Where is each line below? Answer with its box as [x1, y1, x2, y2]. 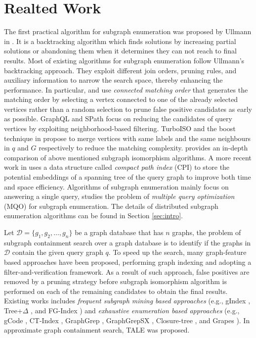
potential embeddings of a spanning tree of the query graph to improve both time [4, 172, 251, 182]
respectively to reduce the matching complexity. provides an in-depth [39, 143, 248, 153]
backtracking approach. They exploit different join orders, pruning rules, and [4, 65, 237, 75]
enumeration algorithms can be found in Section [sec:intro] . [4, 210, 183, 221]
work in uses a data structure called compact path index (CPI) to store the [4, 162, 230, 172]
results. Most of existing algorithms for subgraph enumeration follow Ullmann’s [4, 55, 245, 65]
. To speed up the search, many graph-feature [108, 247, 247, 257]
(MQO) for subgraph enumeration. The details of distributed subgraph [4, 200, 218, 211]
